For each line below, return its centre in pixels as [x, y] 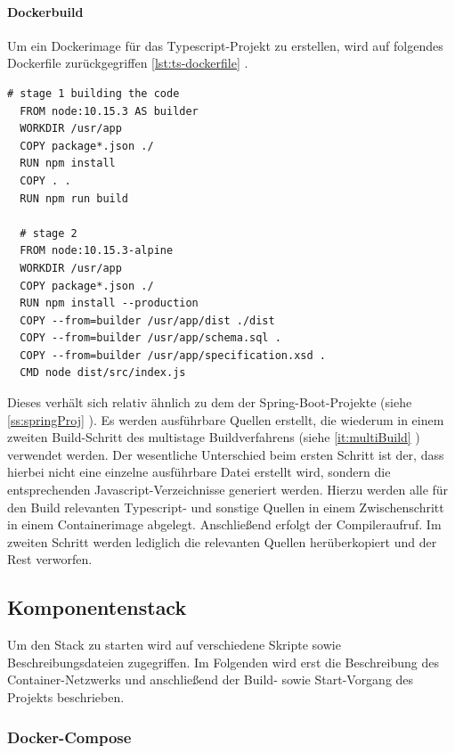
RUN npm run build [74, 198]
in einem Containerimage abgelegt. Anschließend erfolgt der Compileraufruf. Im [224, 524]
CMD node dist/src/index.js [103, 373]
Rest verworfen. [50, 559]
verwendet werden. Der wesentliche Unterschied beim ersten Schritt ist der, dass [226, 454]
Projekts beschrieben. [66, 697]
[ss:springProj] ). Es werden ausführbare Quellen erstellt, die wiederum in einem [226, 419]
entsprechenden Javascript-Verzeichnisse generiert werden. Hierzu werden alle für [228, 490]
